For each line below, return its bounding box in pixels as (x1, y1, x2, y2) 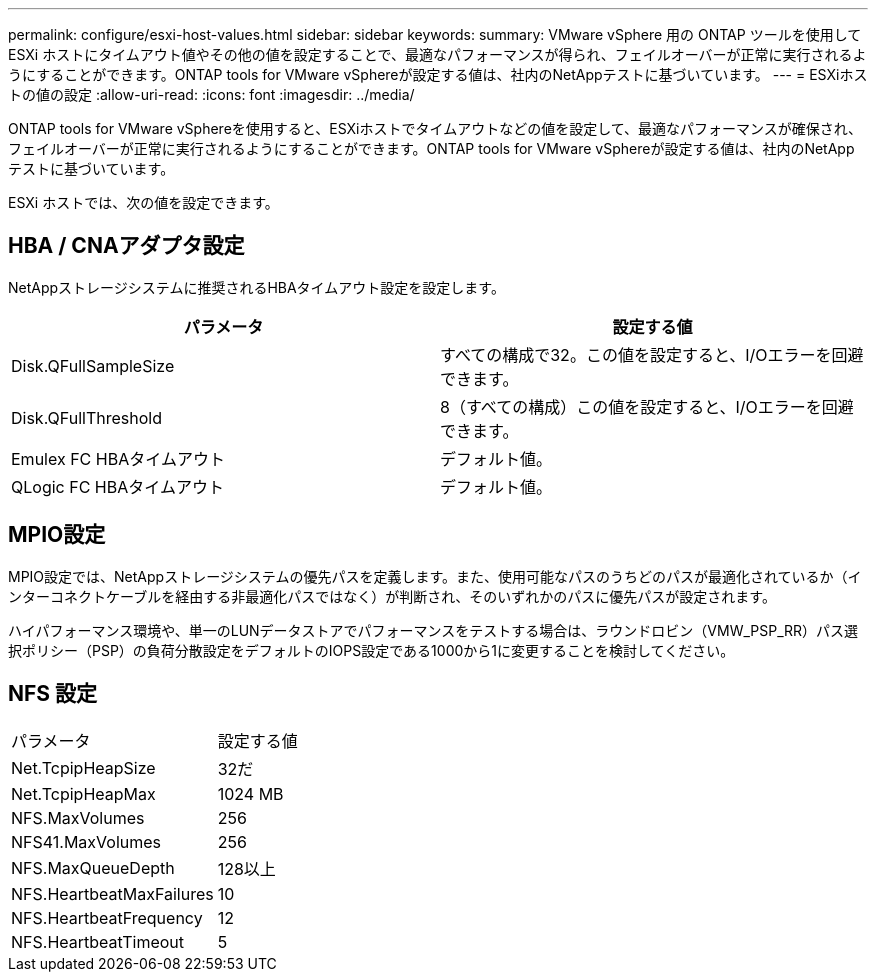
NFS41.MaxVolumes (11, 831, 162, 852)
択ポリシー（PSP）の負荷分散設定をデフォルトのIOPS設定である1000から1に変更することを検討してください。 (8, 641, 735, 659)
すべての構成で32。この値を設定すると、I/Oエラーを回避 (440, 344, 864, 365)
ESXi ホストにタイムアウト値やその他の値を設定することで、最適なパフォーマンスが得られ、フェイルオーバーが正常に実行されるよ (8, 46, 867, 63)
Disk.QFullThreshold (11, 407, 162, 428)
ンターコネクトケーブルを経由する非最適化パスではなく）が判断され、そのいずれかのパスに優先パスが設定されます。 (8, 587, 776, 605)
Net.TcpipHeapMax (11, 783, 156, 804)
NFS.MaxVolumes (11, 807, 145, 828)
